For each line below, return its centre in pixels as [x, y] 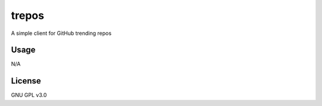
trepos [28, 15]
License [26, 81]
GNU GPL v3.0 [29, 95]
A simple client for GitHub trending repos [61, 33]
